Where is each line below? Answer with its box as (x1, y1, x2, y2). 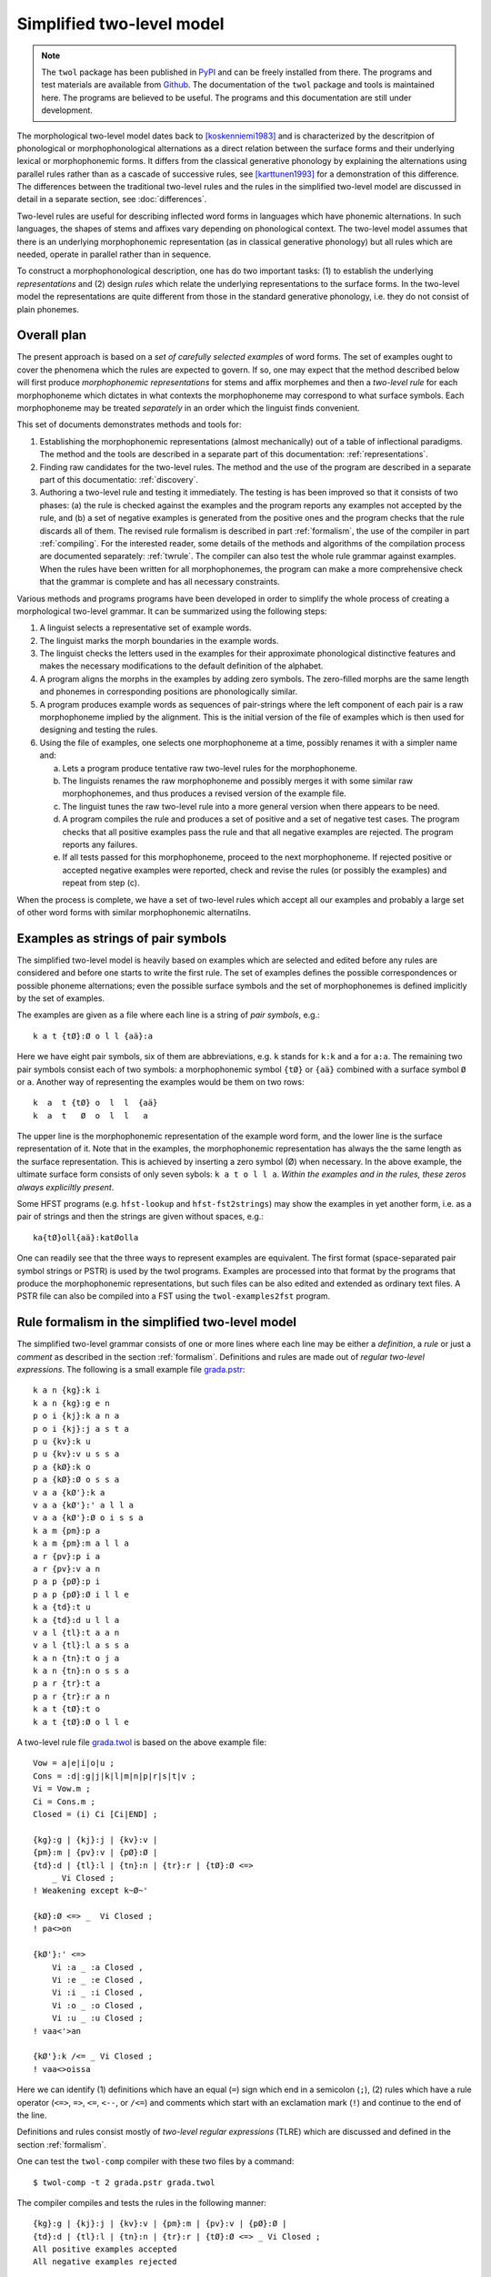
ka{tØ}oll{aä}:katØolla (33, 1232, 139, 1242)
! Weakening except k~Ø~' (33, 1885, 149, 1896)
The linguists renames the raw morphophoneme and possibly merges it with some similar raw (62, 775, 414, 786)
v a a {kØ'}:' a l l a (33, 1499, 135, 1510)
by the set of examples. (16, 993, 105, 1004)
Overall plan (16, 328, 86, 343)
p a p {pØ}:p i (33, 1577, 101, 1587)
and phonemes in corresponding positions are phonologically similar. (39, 686, 298, 697)
